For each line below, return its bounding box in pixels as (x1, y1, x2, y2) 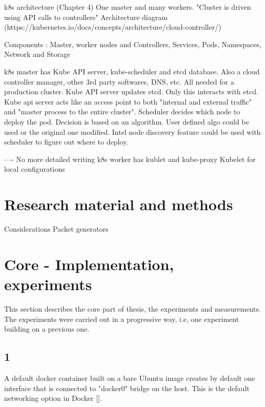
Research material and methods (4, 194, 233, 215)
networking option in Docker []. (4, 393, 102, 403)
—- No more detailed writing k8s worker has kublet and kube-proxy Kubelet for (4, 153, 256, 164)
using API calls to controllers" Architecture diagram (4, 11, 168, 22)
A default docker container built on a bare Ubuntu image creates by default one (4, 372, 255, 383)
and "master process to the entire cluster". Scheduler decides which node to (4, 106, 240, 117)
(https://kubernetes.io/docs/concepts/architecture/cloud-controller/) (4, 22, 221, 32)
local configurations (4, 164, 65, 174)
